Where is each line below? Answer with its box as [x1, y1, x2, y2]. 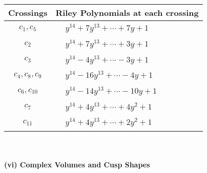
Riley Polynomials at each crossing [55, 7, 199, 18]
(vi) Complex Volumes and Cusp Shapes [4, 159, 150, 169]
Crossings [8, 7, 48, 18]
